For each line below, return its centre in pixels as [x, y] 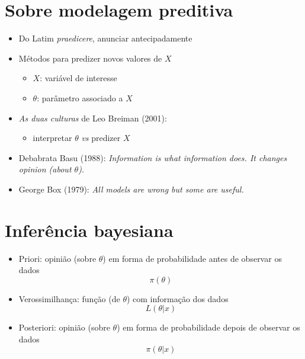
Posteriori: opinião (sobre [64, 327]
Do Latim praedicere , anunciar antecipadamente [105, 38]
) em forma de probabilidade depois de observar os [208, 327]
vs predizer [101, 138]
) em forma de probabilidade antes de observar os [192, 258]
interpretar [52, 138]
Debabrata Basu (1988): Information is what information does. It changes [153, 157]
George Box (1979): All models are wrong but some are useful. [131, 189]
